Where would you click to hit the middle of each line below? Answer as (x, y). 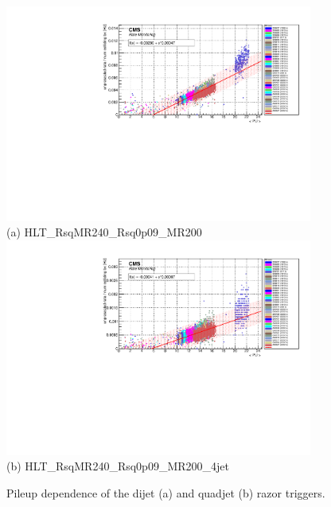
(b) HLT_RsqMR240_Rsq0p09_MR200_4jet (118, 466)
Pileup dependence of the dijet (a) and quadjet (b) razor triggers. (166, 492)
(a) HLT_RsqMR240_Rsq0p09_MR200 (104, 232)
